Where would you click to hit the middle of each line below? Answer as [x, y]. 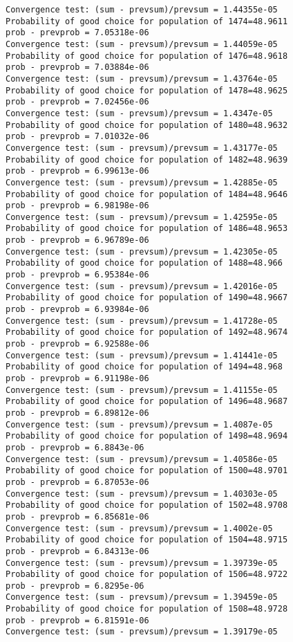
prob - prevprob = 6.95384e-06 [77, 275]
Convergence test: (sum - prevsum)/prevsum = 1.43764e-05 [142, 79]
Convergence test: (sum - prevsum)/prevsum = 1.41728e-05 [142, 321]
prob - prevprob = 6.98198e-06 [77, 206]
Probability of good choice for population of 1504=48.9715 [147, 540]
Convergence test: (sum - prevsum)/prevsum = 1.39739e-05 [142, 563]
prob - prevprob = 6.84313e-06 [77, 551]
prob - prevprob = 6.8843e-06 [75, 447]
